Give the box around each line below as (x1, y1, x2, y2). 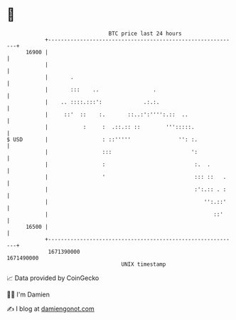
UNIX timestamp (121, 260, 166, 268)
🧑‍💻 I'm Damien (6, 290, 50, 299)
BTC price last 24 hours (108, 30, 182, 37)
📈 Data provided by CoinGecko (6, 274, 100, 282)
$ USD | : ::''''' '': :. (6, 135, 198, 143)
